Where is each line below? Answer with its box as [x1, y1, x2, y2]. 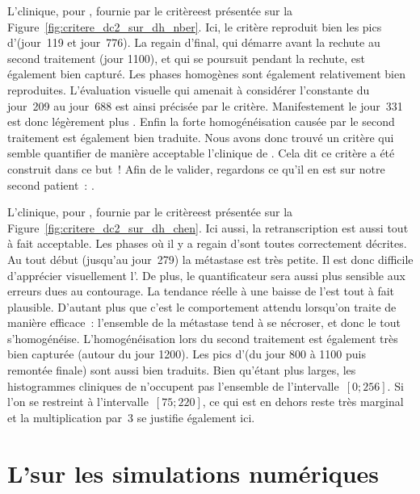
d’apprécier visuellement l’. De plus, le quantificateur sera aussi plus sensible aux [7, 266, 405, 283]
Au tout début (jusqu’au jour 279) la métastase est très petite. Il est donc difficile [7, 250, 414, 267]
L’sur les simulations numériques [7, 456, 379, 489]
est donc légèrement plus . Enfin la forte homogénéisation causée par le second [7, 113, 395, 130]
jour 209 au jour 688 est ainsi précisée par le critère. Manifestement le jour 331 [7, 97, 403, 114]
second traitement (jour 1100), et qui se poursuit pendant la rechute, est [7, 49, 366, 66]
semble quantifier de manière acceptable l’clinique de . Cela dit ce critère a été [7, 144, 395, 161]
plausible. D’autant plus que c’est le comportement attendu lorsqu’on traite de [7, 298, 397, 315]
